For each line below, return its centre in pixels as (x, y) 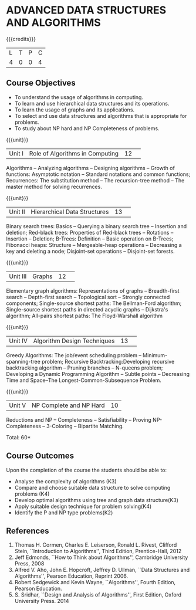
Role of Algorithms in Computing (74, 153)
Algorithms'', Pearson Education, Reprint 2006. (71, 576)
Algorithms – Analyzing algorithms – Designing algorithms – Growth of (90, 168)
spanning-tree (23, 361)
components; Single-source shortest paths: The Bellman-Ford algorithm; (94, 303)
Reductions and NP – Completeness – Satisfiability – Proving (79, 419)
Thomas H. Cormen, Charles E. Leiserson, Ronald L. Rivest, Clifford (96, 545)
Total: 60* (18, 437)
